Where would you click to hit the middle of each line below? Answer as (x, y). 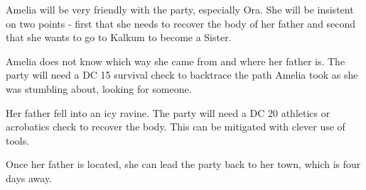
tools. (18, 140)
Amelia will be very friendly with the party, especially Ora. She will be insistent (180, 9)
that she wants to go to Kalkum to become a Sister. (119, 37)
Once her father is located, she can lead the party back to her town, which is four (183, 164)
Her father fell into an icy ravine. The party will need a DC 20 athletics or (168, 112)
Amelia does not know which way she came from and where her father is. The (176, 61)
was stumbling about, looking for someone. (99, 88)
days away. (29, 178)
